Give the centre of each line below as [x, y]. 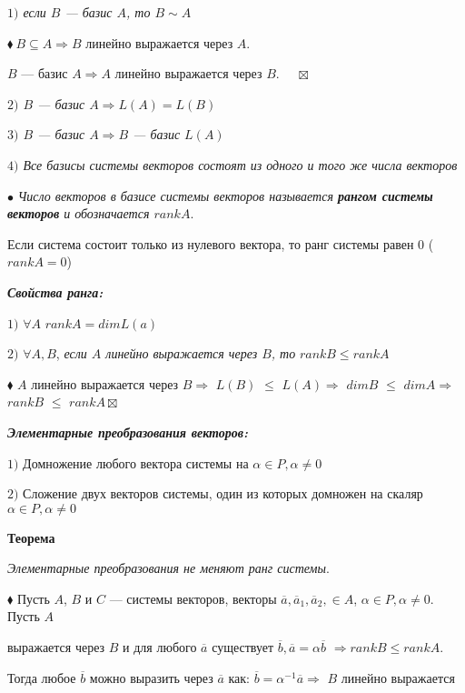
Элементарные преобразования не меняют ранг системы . [168, 568]
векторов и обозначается [79, 213]
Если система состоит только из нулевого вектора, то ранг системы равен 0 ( [221, 243]
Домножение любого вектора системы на [136, 462]
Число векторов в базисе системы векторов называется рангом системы [225, 195]
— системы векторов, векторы [193, 598]
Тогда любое [42, 677]
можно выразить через [151, 677]
